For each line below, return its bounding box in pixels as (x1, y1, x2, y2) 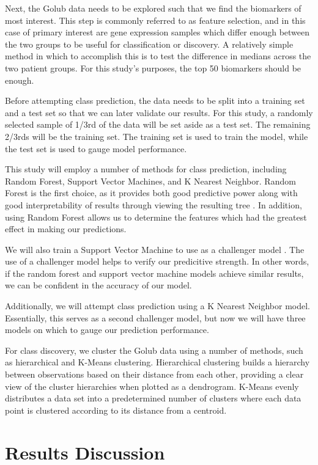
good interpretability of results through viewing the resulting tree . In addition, (5, 198, 302, 211)
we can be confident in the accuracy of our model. (5, 279, 192, 291)
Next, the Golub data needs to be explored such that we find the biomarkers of (5, 2, 301, 14)
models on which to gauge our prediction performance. (5, 323, 209, 336)
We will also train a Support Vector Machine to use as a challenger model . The (5, 243, 305, 255)
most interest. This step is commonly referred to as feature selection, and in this (5, 13, 306, 26)
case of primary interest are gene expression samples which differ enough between (5, 26, 310, 38)
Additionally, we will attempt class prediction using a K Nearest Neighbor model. (5, 299, 310, 312)
